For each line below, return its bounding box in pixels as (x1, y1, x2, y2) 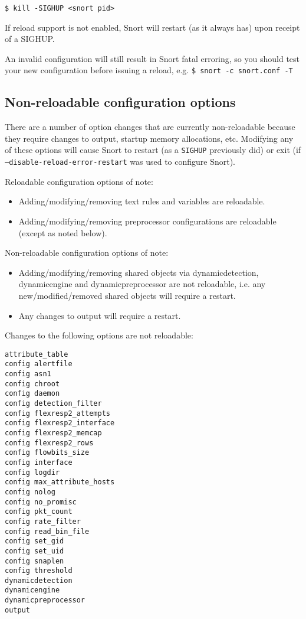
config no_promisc (5, 497, 77, 506)
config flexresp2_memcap (5, 428, 102, 437)
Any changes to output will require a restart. (18, 309, 181, 321)
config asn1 (5, 370, 51, 379)
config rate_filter (5, 517, 81, 526)
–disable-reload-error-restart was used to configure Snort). (5, 155, 236, 168)
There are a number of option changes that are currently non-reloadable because (5, 120, 295, 133)
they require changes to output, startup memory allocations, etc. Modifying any (5, 132, 294, 144)
